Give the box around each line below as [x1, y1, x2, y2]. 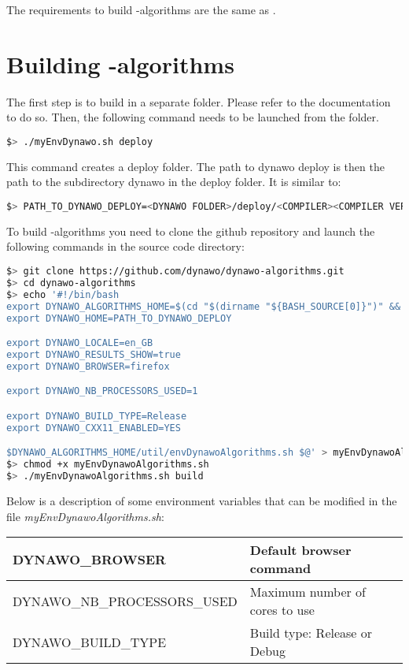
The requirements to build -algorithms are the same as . [6, 2, 276, 17]
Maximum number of [249, 583, 366, 601]
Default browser [249, 541, 352, 560]
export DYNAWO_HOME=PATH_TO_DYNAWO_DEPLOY [6, 312, 232, 324]
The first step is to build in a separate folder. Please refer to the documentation [6, 93, 391, 110]
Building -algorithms [6, 47, 234, 80]
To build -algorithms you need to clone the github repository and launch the [6, 222, 375, 239]
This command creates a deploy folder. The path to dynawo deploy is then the [6, 158, 385, 174]
